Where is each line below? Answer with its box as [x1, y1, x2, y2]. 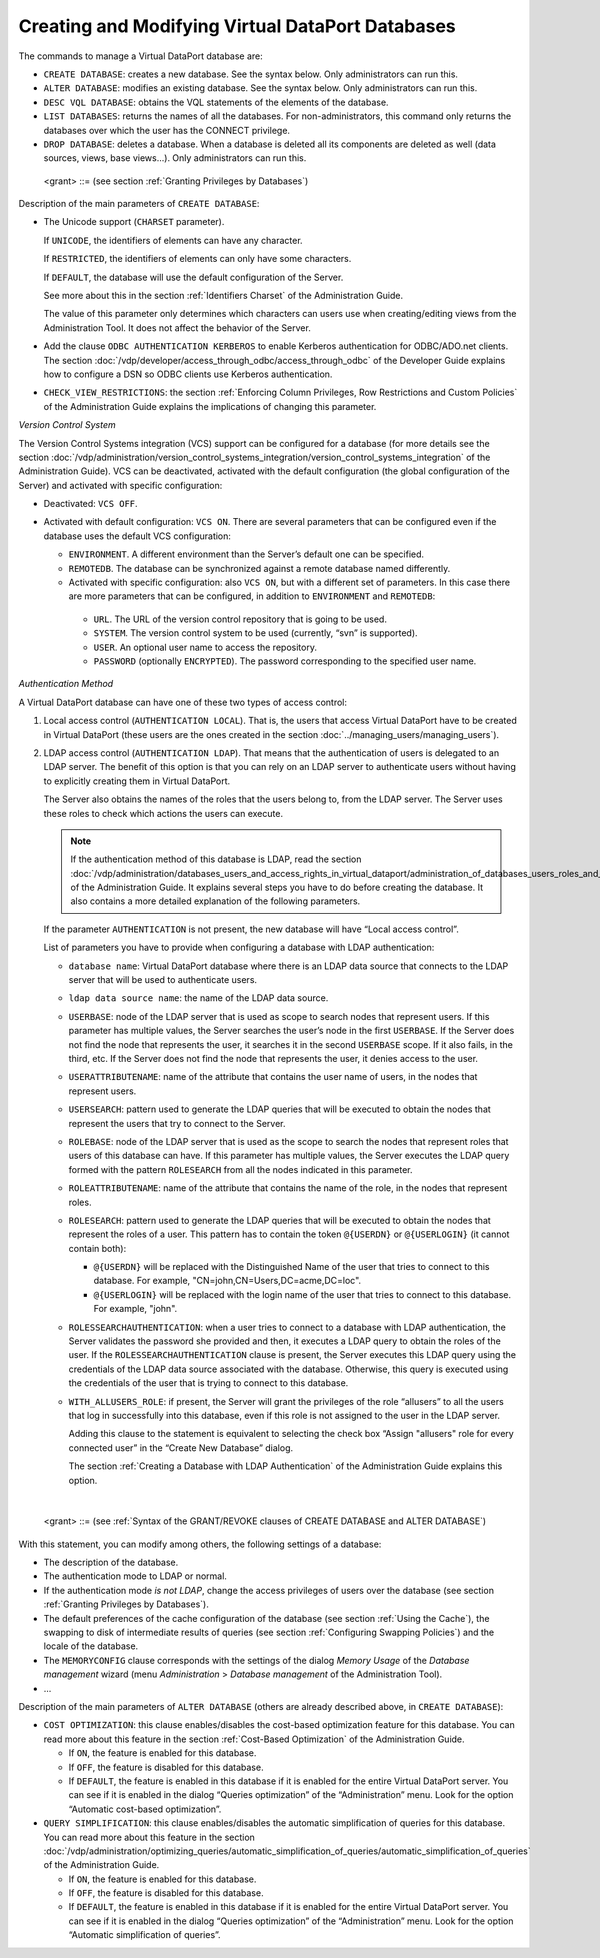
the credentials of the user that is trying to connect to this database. [68, 1377, 349, 1389]
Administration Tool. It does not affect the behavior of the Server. [43, 321, 312, 334]
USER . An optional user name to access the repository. [93, 641, 317, 653]
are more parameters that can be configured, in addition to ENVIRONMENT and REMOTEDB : [68, 590, 436, 602]
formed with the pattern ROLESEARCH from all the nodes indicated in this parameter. [68, 1163, 414, 1175]
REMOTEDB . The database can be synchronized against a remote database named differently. [68, 562, 451, 574]
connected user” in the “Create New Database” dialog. [68, 1441, 294, 1454]
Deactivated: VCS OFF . [43, 498, 139, 510]
